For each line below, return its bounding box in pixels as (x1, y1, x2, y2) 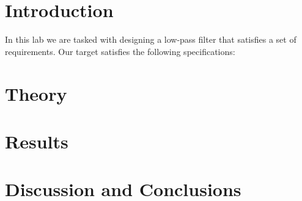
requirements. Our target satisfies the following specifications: (5, 45, 235, 57)
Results (5, 128, 68, 153)
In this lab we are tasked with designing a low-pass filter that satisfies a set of (5, 33, 296, 46)
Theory (5, 81, 67, 106)
